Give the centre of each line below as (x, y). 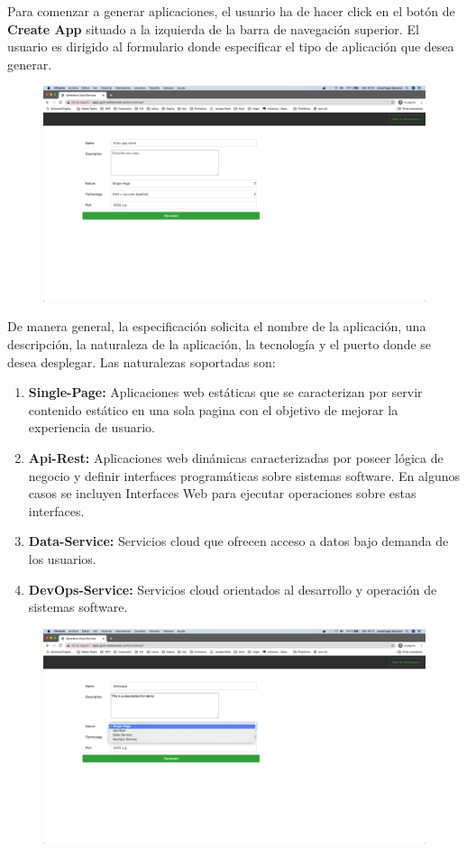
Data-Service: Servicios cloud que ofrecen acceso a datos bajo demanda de (238, 541)
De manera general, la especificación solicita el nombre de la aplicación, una (217, 326)
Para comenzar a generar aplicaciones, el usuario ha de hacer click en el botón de (231, 11)
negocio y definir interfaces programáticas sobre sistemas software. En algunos (244, 475)
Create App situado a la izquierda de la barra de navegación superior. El (213, 28)
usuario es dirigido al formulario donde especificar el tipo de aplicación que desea (231, 46)
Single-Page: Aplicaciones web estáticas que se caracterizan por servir (225, 392)
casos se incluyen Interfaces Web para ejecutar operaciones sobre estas (222, 493)
